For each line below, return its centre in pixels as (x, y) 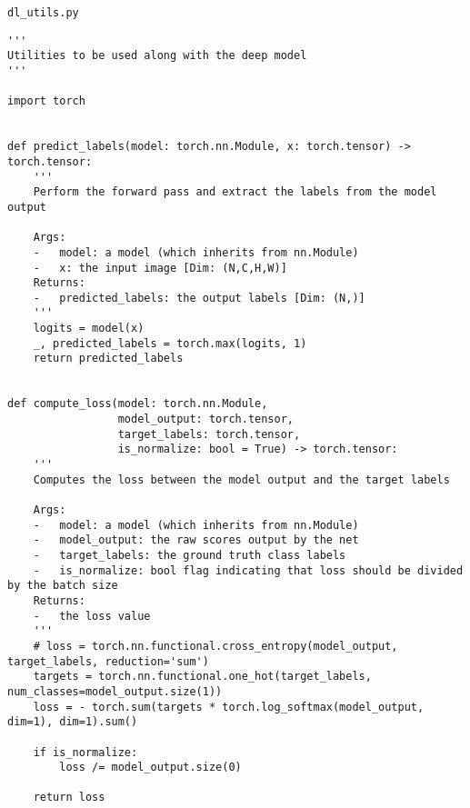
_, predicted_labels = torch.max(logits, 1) (170, 343)
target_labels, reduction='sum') (108, 661)
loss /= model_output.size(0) (150, 768)
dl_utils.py (43, 13)
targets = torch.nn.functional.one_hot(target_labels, (202, 677)
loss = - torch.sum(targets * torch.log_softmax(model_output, (229, 707)
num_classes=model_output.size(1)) (115, 691)
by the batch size (63, 586)
